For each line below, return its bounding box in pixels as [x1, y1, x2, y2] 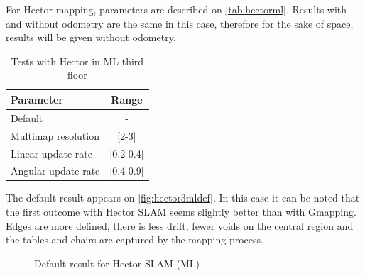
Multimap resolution [11, 128, 99, 143]
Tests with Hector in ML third [11, 53, 144, 68]
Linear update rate [11, 145, 93, 160]
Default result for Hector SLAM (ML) [34, 255, 200, 270]
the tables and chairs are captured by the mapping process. [6, 232, 263, 247]
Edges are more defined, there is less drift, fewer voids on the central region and [6, 218, 354, 233]
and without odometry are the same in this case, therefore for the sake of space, [6, 16, 354, 31]
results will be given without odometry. [6, 30, 176, 45]
